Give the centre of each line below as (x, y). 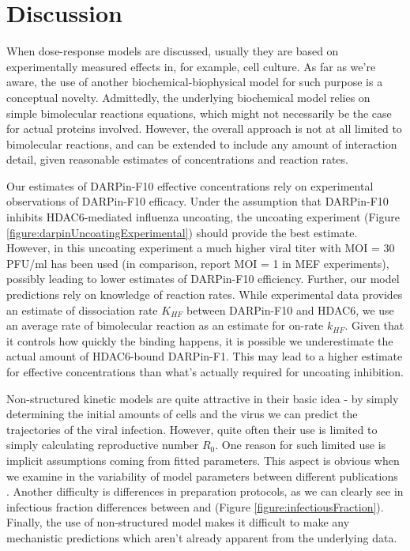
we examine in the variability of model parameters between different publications (202, 476)
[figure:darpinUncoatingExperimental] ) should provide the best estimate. (182, 232)
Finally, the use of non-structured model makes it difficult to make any (178, 522)
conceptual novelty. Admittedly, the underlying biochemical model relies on (188, 97)
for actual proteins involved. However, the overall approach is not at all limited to (204, 128)
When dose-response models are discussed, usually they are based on (173, 51)
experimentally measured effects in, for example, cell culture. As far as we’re (191, 66)
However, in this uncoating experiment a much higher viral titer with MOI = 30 (201, 248)
